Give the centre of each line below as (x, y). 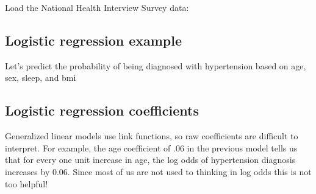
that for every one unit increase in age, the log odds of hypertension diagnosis (150, 160)
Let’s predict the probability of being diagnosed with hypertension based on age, (156, 65)
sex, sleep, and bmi (41, 78)
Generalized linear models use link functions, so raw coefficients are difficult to (152, 136)
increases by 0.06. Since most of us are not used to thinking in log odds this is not (158, 171)
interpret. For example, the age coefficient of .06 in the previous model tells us (151, 147)
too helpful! (27, 183)
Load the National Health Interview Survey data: (97, 7)
